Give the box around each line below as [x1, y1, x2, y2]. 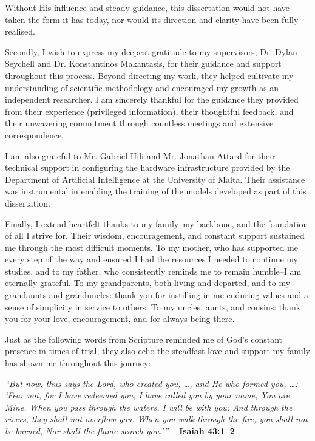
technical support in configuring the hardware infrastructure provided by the [5, 161, 290, 174]
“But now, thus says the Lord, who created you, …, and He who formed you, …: [5, 377, 298, 389]
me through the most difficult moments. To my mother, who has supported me [5, 241, 298, 253]
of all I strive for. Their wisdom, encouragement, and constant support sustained [5, 229, 305, 242]
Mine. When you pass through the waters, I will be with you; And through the [5, 400, 293, 413]
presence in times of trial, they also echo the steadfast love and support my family [5, 344, 310, 357]
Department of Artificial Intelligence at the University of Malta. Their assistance [5, 173, 305, 185]
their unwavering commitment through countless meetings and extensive [5, 117, 274, 129]
